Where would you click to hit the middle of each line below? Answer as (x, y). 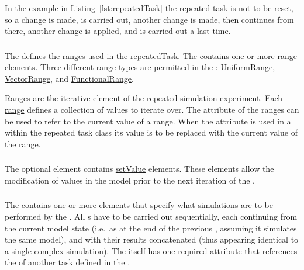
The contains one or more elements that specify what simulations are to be (139, 205)
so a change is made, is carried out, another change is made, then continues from (149, 19)
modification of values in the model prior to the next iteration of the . (130, 180)
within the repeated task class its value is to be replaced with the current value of (151, 132)
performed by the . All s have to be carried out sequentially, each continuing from (151, 217)
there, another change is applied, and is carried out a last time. (118, 31)
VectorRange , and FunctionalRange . (69, 78)
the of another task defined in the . (68, 262)
